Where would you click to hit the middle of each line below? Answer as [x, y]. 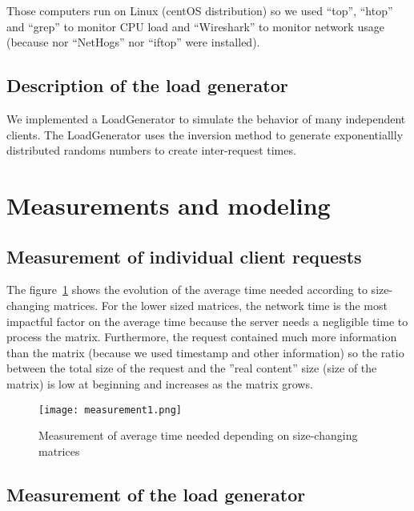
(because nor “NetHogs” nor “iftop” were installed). [133, 42]
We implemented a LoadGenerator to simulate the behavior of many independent [206, 118]
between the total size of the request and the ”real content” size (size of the [192, 368]
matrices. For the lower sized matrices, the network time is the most [220, 305]
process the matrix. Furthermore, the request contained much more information [202, 337]
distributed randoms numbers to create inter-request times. [151, 150]
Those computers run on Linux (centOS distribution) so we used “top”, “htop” [200, 10]
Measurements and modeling [169, 205]
